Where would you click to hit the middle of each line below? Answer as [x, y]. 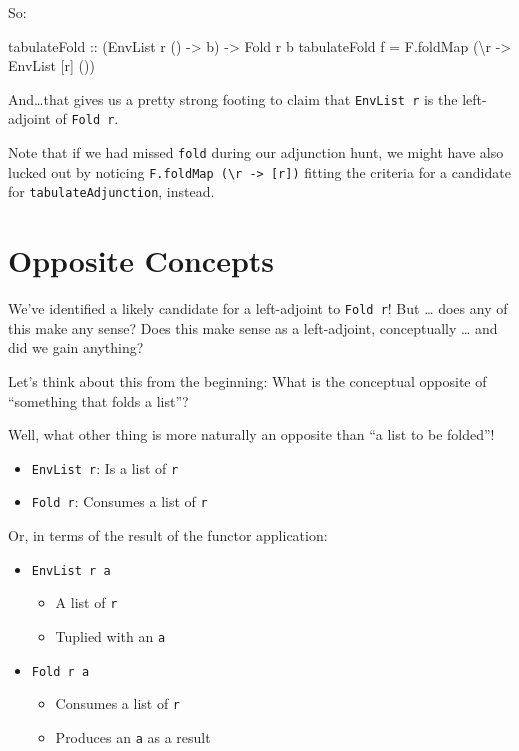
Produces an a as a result [133, 737]
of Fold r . [87, 118]
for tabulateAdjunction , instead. [111, 191]
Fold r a [60, 671]
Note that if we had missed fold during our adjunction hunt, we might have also [256, 152]
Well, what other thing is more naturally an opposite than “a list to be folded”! [251, 434]
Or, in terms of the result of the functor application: [168, 535]
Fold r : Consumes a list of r [119, 501]
